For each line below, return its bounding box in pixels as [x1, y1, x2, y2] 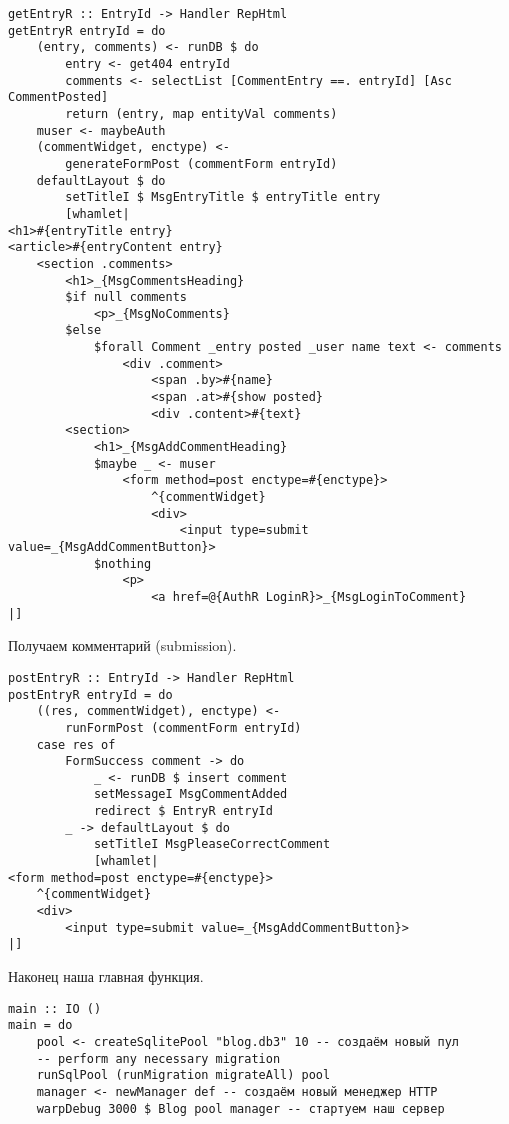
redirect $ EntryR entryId [93, 804, 273, 819]
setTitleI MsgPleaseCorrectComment [93, 837, 331, 852]
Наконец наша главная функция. [8, 966, 204, 987]
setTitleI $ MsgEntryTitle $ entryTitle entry [65, 190, 381, 205]
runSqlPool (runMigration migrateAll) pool [36, 1068, 331, 1083]
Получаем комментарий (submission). [8, 635, 237, 656]
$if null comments [65, 290, 187, 305]
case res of [36, 737, 116, 752]
